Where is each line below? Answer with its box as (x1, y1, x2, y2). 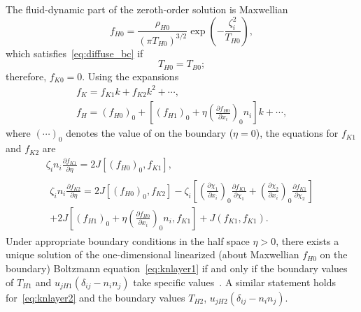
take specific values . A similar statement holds (133, 274, 337, 289)
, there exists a (276, 233, 339, 248)
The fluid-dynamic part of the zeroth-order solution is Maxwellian (6, 2, 288, 16)
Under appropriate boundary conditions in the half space (6, 233, 250, 248)
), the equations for (255, 126, 339, 140)
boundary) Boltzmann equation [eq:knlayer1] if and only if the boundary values (6, 260, 348, 275)
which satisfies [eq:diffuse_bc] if (6, 45, 143, 60)
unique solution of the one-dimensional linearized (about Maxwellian (6, 247, 299, 262)
